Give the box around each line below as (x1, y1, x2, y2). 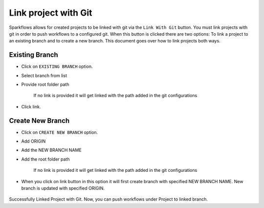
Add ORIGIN (21, 138, 46, 144)
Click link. (21, 104, 41, 109)
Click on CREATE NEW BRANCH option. (21, 129, 98, 135)
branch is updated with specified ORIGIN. (21, 186, 105, 191)
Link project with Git (9, 7, 92, 18)
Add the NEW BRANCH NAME (21, 147, 82, 153)
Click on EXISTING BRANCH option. (21, 63, 93, 69)
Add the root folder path (21, 156, 70, 162)
